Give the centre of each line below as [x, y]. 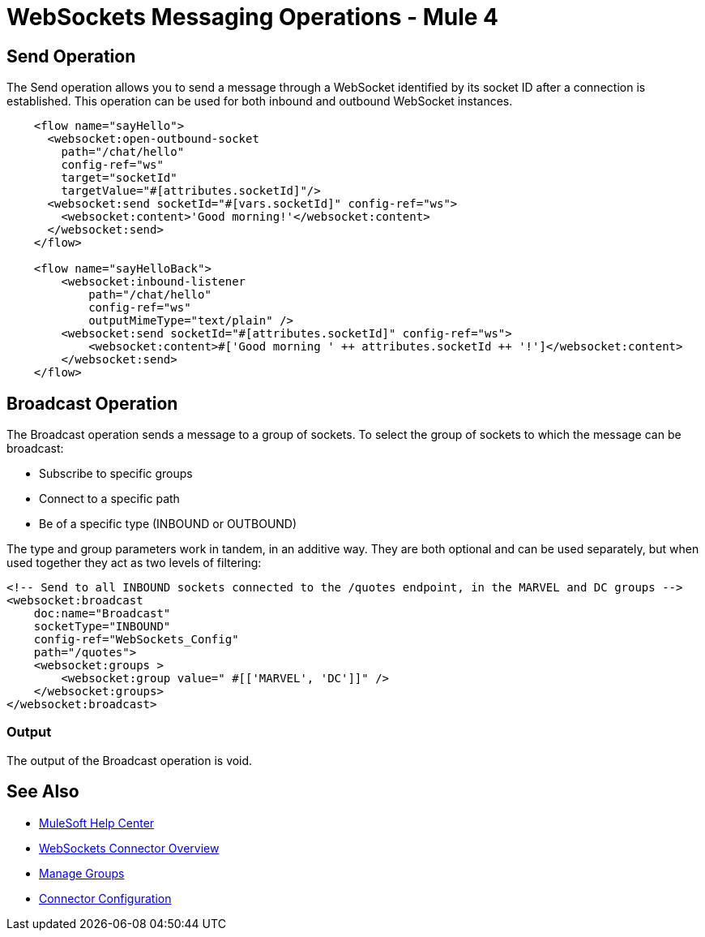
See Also [43, 792]
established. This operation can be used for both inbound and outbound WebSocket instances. [260, 101]
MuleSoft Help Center [97, 823]
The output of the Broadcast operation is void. [130, 760]
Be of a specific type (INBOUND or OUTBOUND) [168, 524]
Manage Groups [82, 873]
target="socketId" [119, 178]
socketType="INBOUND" [102, 627]
